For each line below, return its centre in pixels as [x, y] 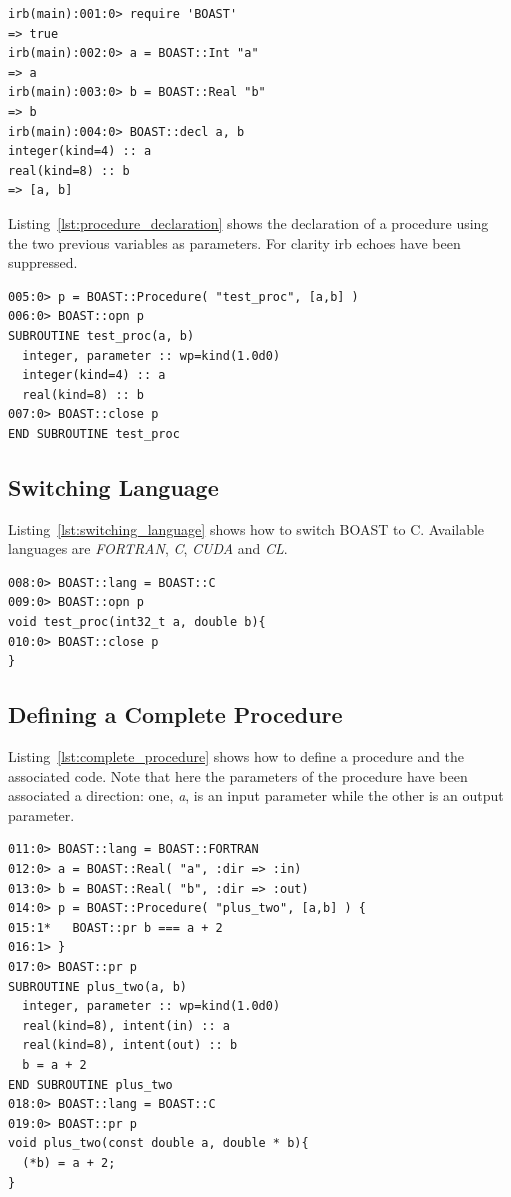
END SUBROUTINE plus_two [90, 1084]
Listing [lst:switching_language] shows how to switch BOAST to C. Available [246, 528]
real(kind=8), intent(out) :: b [130, 1045]
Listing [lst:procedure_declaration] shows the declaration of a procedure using [248, 222]
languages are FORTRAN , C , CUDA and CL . [148, 548]
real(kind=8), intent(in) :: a [126, 1025]
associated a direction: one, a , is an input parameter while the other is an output [256, 795]
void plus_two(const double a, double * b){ [158, 1143]
